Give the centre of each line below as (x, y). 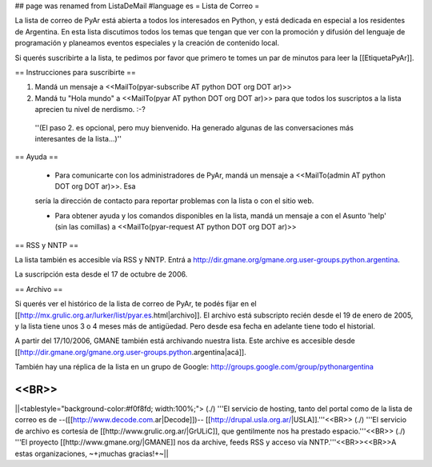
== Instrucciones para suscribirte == (75, 72)
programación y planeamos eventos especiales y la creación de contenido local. (147, 43)
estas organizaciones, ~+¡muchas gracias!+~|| (92, 453)
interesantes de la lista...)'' (78, 138)
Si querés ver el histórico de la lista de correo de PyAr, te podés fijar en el (136, 304)
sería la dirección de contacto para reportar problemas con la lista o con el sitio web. (174, 201)
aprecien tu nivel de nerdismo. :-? (90, 110)
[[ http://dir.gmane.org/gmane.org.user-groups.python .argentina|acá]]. (131, 352)
